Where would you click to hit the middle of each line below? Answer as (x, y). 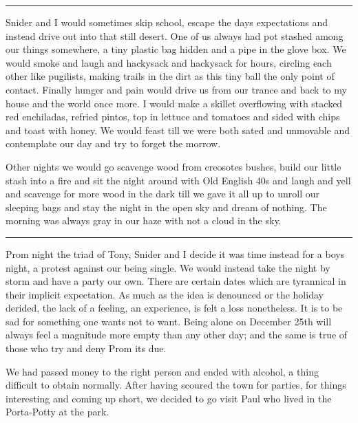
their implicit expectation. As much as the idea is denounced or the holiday (165, 294)
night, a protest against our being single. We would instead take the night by (168, 267)
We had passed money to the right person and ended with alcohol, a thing (162, 371)
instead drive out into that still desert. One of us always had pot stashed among (175, 35)
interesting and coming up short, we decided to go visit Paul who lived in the (169, 398)
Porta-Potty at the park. (57, 412)
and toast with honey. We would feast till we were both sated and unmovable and (178, 130)
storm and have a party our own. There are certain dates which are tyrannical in (176, 281)
